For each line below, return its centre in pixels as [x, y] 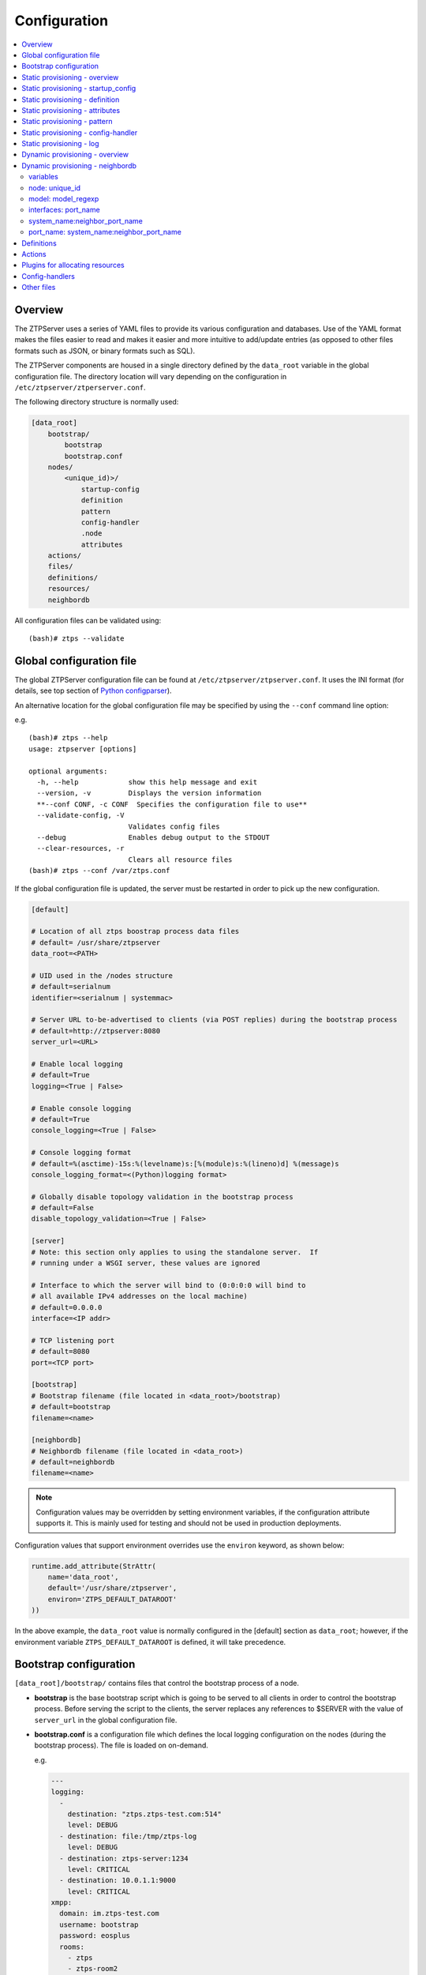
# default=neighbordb [73, 1462]
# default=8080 [60, 1352]
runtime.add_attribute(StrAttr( [94, 1566]
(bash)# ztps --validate [77, 639]
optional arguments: [68, 771]
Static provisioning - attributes [71, 110]
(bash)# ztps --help [68, 738]
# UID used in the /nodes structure [102, 975]
